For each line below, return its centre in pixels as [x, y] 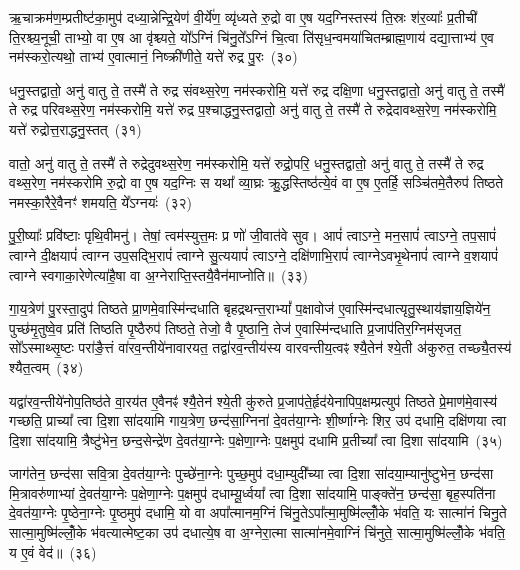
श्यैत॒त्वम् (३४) [46, 366]
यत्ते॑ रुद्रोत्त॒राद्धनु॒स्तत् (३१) [75, 128]
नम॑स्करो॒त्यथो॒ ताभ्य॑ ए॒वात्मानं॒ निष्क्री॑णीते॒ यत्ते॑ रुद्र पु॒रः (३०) [153, 56]
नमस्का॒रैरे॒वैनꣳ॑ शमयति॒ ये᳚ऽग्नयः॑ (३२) [100, 201]
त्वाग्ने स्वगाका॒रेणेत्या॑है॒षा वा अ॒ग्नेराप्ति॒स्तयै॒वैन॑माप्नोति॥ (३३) [159, 274]
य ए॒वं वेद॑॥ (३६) [53, 551]
